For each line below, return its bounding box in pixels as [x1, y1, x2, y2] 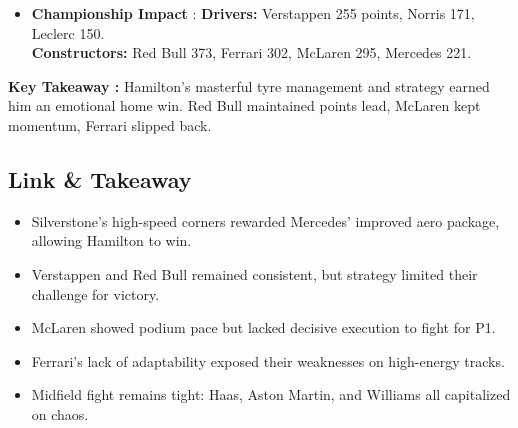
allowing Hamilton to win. [31, 230, 192, 251]
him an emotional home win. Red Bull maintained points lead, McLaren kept [8, 95, 481, 116]
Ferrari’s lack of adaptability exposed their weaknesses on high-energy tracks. [31, 350, 505, 371]
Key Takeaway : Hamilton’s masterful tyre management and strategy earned [8, 75, 490, 96]
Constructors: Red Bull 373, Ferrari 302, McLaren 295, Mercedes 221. [31, 42, 472, 63]
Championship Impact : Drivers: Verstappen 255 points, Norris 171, [31, 3, 475, 23]
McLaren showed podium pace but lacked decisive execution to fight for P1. [31, 317, 496, 338]
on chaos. [31, 403, 89, 424]
